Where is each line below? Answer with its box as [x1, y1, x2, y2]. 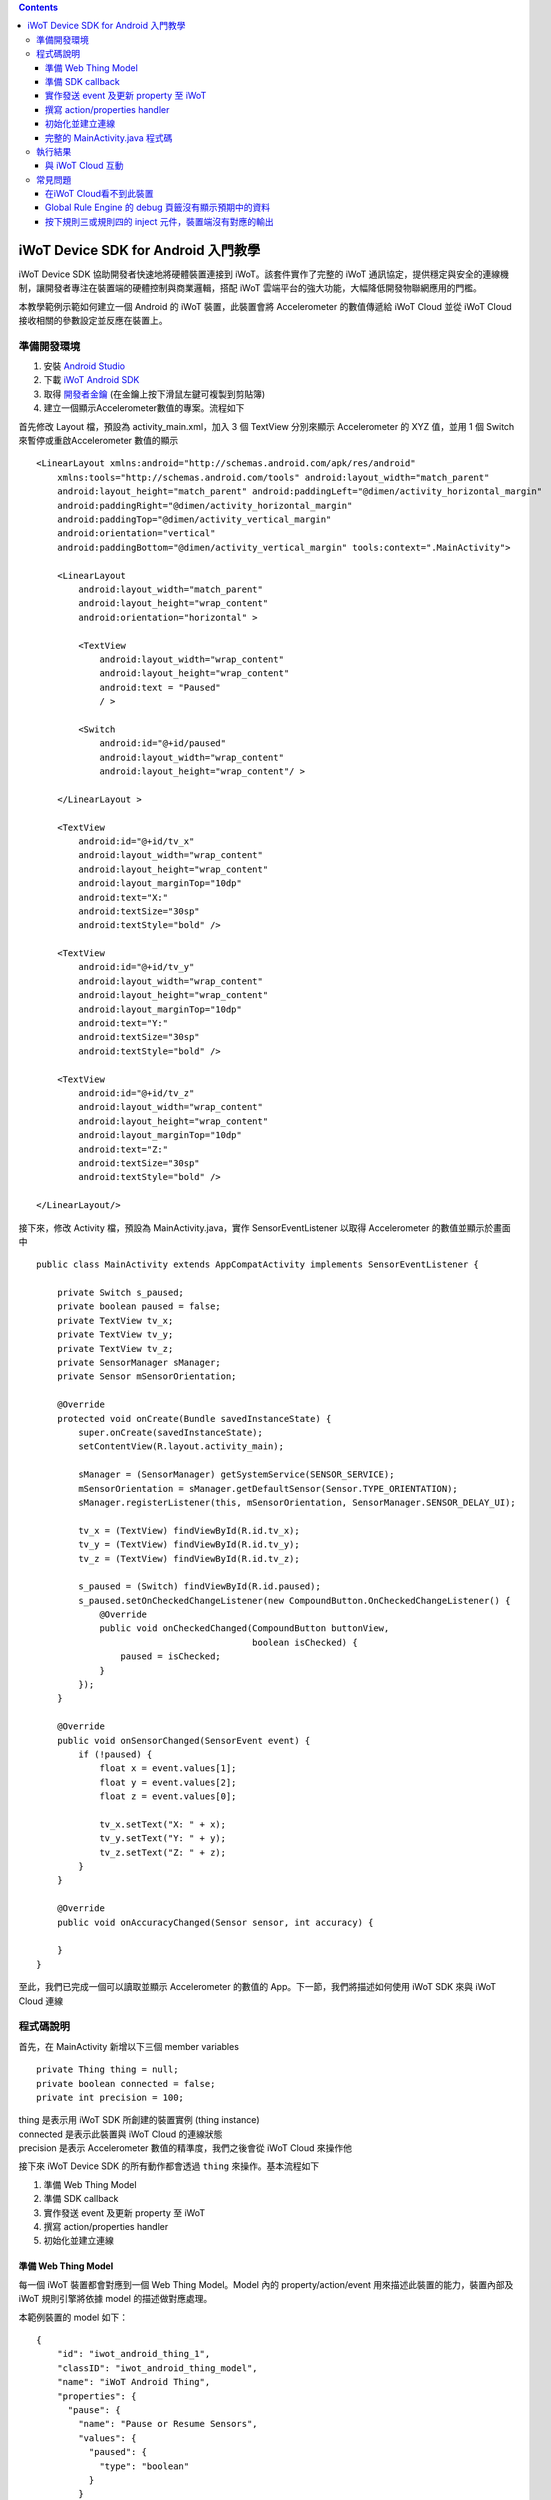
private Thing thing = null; [36, 2064, 179, 2075]
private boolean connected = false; [36, 2078, 216, 2089]
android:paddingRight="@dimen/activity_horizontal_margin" [56, 500, 353, 511]
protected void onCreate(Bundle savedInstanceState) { [56, 1413, 332, 1424]
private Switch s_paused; [56, 1287, 185, 1299]
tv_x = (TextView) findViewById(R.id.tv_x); [78, 1525, 300, 1536]
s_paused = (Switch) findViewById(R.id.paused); [78, 1581, 322, 1592]
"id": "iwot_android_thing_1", [56, 2348, 211, 2360]
